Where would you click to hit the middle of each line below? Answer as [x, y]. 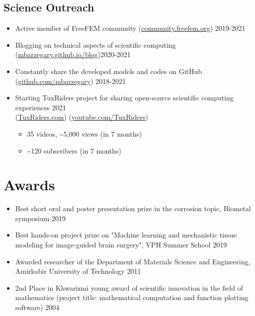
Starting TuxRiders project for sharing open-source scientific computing [124, 98]
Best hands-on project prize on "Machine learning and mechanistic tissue [126, 235]
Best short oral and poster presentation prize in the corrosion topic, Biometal [133, 208]
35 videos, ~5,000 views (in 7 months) [85, 133]
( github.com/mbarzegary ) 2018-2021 [70, 81]
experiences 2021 [41, 107]
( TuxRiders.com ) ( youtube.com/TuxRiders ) [82, 117]
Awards [29, 185]
